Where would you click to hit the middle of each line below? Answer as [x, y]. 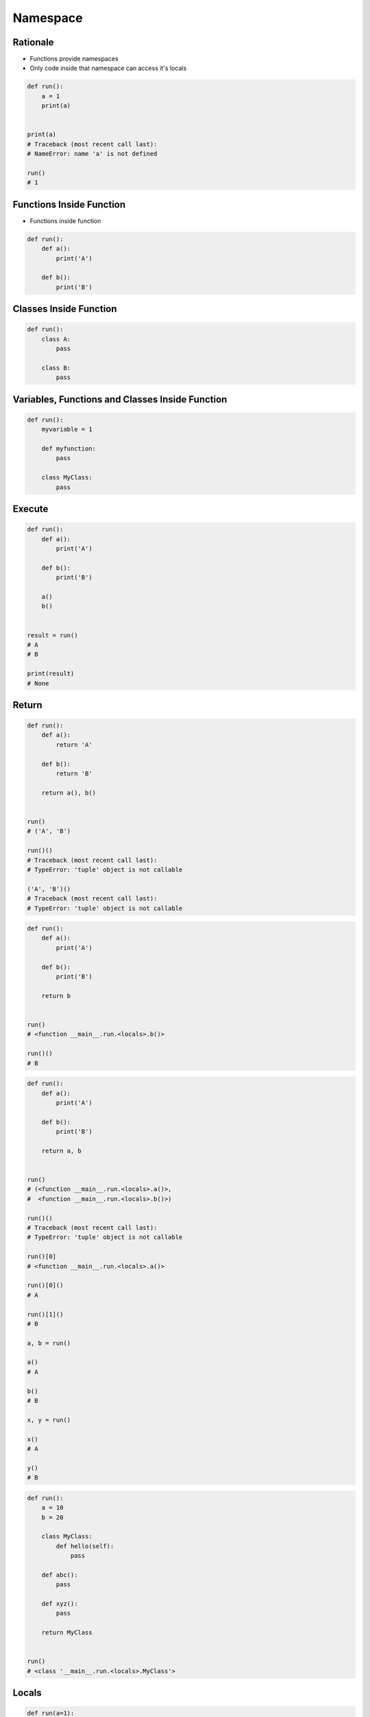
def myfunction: [69, 449]
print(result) [51, 674]
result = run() [52, 635]
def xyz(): [60, 1604]
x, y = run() [49, 1420]
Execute [30, 509]
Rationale [33, 42]
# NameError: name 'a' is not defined [92, 154]
